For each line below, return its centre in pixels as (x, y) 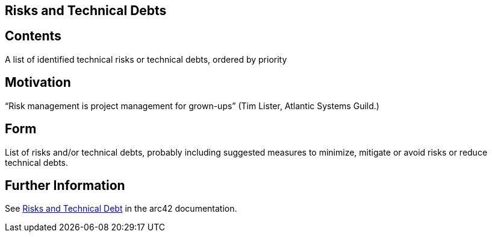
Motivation (38, 83)
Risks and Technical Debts (86, 11)
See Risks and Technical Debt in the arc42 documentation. (121, 209)
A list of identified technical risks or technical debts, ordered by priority (146, 59)
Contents (33, 36)
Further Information (65, 185)
